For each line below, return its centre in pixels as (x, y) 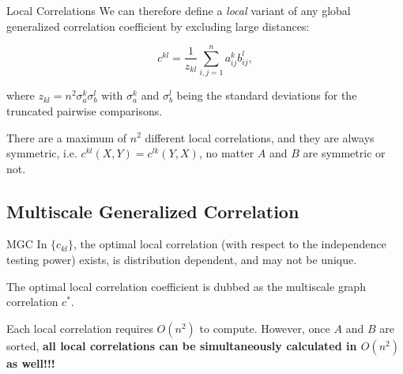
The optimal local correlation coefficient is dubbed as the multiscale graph (186, 286)
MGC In (27, 244)
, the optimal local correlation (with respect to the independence (230, 244)
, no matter (226, 153)
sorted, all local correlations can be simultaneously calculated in (182, 345)
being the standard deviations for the (267, 95)
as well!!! (31, 363)
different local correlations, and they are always (260, 137)
